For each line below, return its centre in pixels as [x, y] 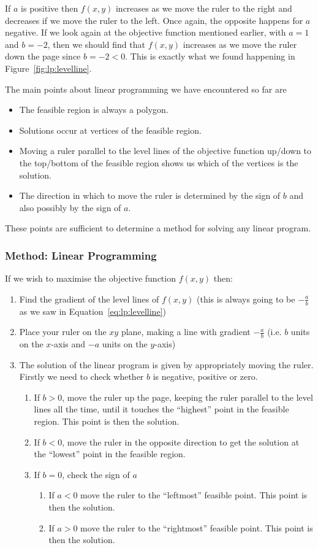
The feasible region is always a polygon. [94, 110]
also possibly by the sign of [70, 207]
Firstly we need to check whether [81, 376]
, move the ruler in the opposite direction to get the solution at [181, 442]
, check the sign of [96, 474]
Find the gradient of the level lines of [89, 299]
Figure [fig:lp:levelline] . [48, 68]
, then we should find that [96, 44]
